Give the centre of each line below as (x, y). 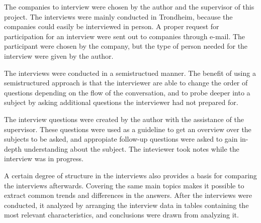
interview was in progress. (44, 158)
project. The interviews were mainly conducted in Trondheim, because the (118, 16)
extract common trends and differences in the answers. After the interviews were (128, 195)
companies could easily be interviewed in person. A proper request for (112, 26)
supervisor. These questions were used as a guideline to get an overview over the (128, 129)
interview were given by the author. (59, 55)
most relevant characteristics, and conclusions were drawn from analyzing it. (121, 215)
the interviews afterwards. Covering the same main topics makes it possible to (124, 185)
